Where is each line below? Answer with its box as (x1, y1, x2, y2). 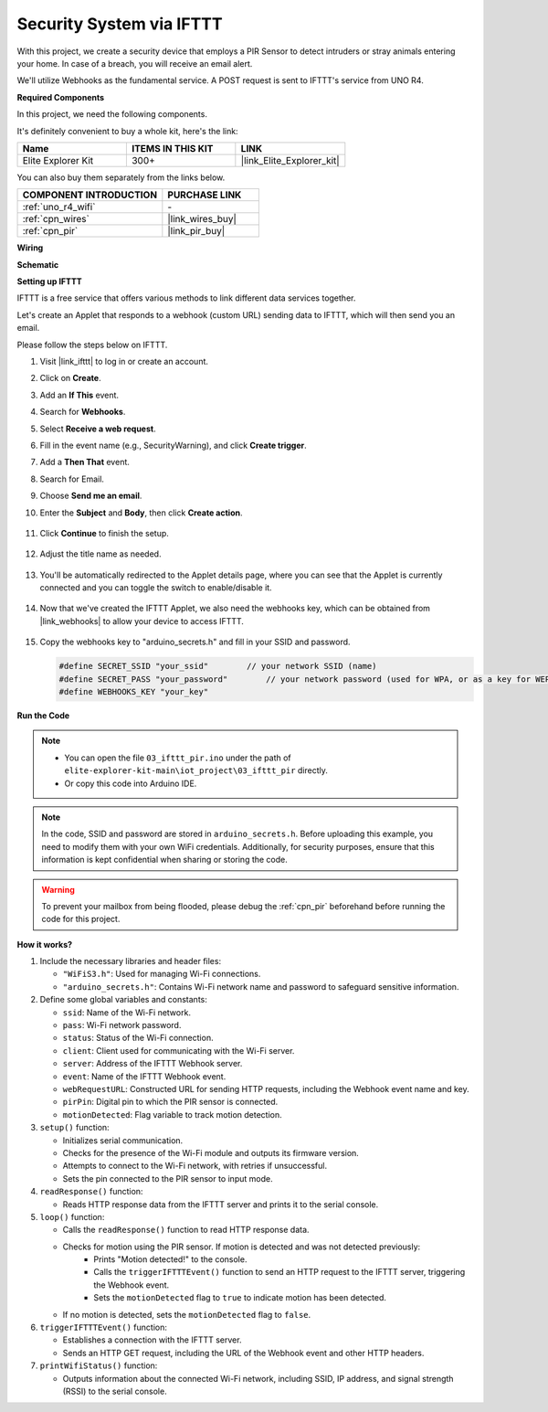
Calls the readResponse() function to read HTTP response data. (62, 1225, 310, 1236)
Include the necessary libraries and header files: (39, 956, 222, 967)
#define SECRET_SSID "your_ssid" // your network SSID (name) (58, 661, 377, 672)
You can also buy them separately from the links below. (16, 172, 226, 183)
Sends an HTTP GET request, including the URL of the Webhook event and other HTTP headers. (62, 1347, 425, 1358)
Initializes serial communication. (62, 1134, 184, 1146)
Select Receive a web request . (39, 423, 156, 434)
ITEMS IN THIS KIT (131, 142, 214, 154)
